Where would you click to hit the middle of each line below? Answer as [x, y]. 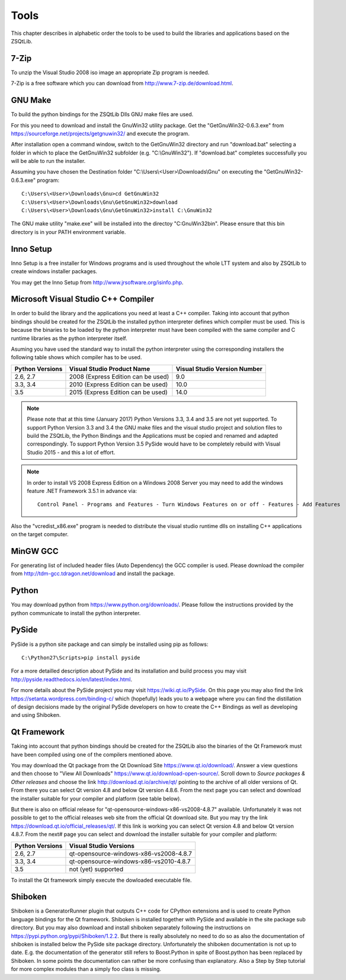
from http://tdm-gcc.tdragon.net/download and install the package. [93, 574]
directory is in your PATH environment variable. [68, 232]
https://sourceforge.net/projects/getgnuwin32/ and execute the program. [100, 133]
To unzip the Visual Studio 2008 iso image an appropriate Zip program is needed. [110, 72]
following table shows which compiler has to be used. [76, 357]
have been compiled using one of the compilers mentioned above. [92, 754]
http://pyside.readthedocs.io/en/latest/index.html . [72, 679]
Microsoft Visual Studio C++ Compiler [82, 299]
